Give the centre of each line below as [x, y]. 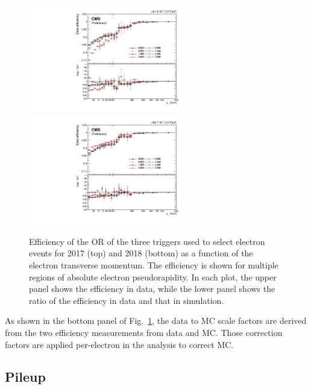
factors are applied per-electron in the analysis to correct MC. [119, 344]
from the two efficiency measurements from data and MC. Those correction [144, 332]
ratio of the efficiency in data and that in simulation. [127, 300]
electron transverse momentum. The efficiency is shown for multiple [154, 264]
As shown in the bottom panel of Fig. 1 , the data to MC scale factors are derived [156, 321]
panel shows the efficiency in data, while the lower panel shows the [152, 289]
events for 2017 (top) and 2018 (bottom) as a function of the [141, 253]
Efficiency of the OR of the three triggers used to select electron [147, 241]
